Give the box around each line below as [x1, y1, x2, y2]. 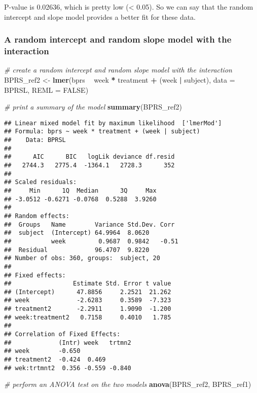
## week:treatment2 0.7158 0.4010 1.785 [4, 313, 171, 321]
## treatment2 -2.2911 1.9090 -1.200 [4, 305, 171, 313]
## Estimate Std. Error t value [4, 280, 171, 288]
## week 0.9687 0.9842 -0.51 [4, 237, 178, 245]
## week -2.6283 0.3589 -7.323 [4, 297, 171, 304]
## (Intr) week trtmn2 [4, 339, 131, 346]
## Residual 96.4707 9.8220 [4, 246, 150, 254]
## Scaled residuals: [4, 178, 77, 186]
